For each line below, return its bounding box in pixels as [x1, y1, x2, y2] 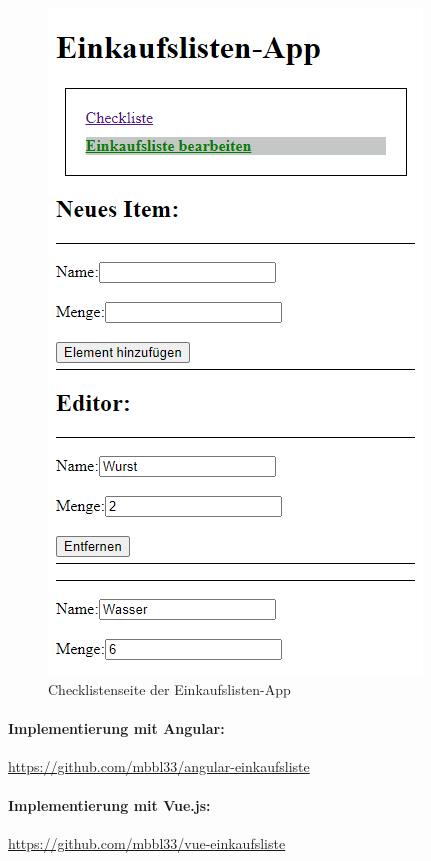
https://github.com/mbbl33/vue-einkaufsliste [8, 833, 286, 854]
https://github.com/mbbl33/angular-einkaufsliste [8, 755, 310, 776]
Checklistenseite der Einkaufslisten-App [48, 678, 291, 699]
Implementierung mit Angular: [8, 717, 225, 738]
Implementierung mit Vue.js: [8, 795, 211, 816]
